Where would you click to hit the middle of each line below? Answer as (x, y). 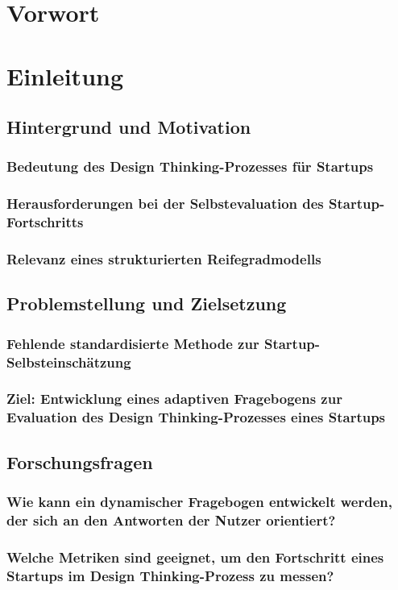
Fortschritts (45, 222)
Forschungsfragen (80, 461)
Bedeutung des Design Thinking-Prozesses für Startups (190, 166)
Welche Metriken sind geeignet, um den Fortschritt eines (195, 557)
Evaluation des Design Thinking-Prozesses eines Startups (196, 417)
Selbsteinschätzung (69, 361)
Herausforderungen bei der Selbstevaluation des (165, 204)
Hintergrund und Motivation (129, 127)
